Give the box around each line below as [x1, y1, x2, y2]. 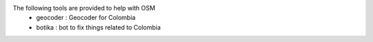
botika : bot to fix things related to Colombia [36, 23, 162, 31]
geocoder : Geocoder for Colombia [36, 14, 136, 22]
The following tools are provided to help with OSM [12, 4, 155, 12]
